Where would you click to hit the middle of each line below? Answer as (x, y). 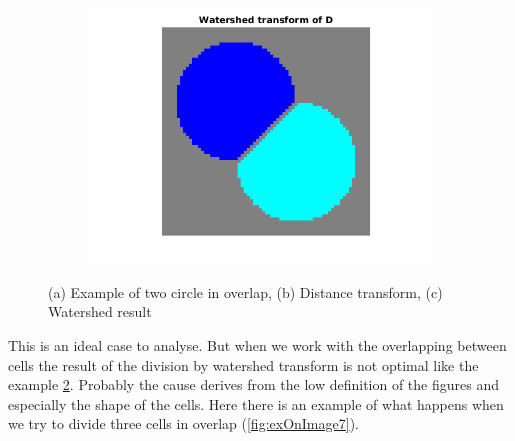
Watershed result (100, 311)
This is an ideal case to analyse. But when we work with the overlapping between (257, 344)
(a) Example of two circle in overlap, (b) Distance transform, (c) (245, 291)
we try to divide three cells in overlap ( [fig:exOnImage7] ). (183, 423)
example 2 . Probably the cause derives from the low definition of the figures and (253, 384)
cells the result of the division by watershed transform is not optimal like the (243, 364)
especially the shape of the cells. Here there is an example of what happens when (256, 403)
